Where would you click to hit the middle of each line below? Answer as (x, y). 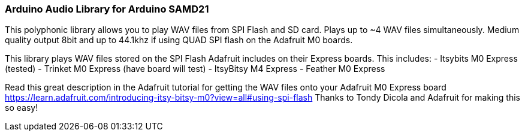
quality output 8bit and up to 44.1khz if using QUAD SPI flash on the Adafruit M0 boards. (179, 40)
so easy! (22, 108)
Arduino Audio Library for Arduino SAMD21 (107, 9)
